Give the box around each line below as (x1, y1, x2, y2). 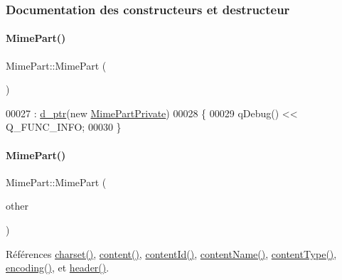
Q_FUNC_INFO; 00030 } (6, 119, 122, 134)
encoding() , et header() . (6, 260, 109, 275)
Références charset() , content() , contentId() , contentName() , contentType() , (6, 246, 337, 261)
